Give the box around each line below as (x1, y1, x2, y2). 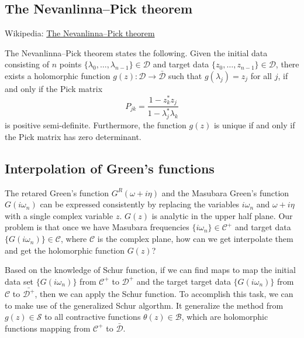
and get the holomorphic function (5, 244, 125, 256)
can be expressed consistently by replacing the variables (40, 198, 240, 210)
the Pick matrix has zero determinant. (5, 130, 141, 142)
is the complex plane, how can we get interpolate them (97, 233, 293, 245)
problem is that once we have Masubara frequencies (5, 221, 189, 233)
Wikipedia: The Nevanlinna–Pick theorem (5, 27, 155, 39)
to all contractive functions (44, 310, 141, 323)
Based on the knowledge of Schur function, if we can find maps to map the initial (5, 264, 296, 276)
